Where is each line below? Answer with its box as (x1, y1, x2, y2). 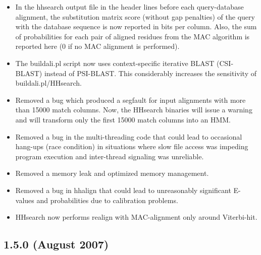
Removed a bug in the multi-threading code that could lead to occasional (15, 131, 242, 142)
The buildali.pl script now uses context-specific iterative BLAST (15, 57, 215, 68)
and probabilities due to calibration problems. (36, 195, 178, 205)
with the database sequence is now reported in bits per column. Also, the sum (15, 21, 257, 32)
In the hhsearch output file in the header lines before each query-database (15, 2, 244, 12)
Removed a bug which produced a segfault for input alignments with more (15, 94, 246, 105)
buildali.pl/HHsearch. (15, 78, 82, 88)
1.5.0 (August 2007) (4, 236, 109, 252)
